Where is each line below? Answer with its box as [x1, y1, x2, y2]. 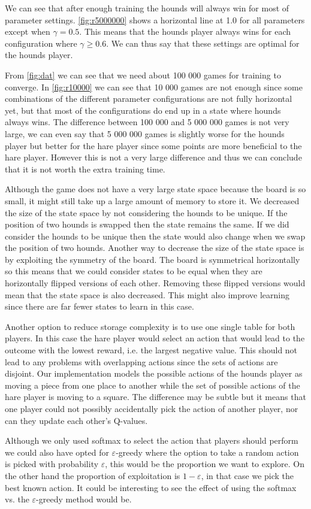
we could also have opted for [5, 446, 109, 458]
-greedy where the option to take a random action [116, 446, 299, 458]
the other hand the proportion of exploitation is [5, 469, 180, 481]
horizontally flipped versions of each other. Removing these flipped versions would [5, 277, 306, 289]
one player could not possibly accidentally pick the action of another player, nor [5, 402, 298, 414]
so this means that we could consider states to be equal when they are [5, 265, 262, 277]
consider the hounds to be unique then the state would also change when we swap [5, 229, 306, 242]
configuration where [5, 37, 77, 49]
